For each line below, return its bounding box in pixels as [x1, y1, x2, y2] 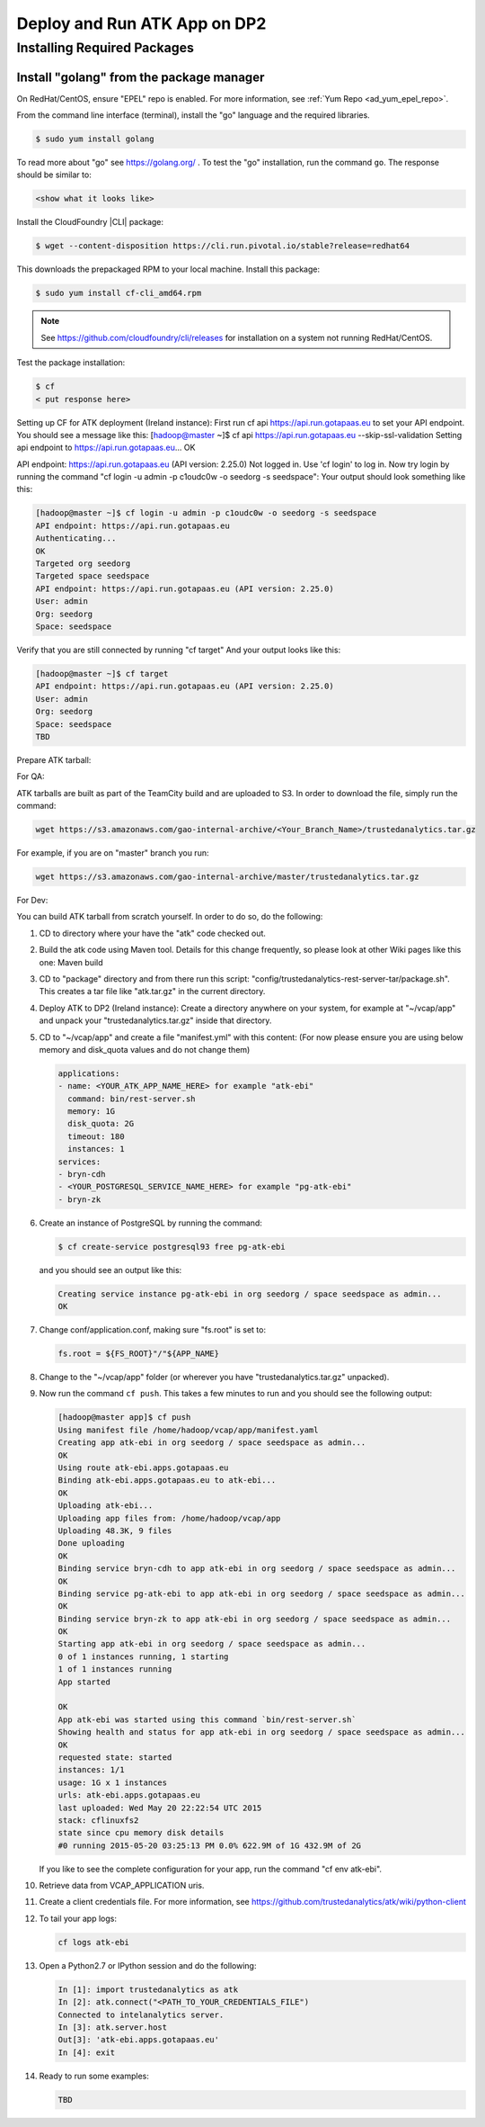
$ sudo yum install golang [35, 134, 154, 144]
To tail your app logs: [39, 1913, 117, 1924]
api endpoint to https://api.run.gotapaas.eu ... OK [16, 442, 196, 453]
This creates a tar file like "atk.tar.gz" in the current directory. [39, 986, 266, 997]
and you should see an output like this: [39, 1264, 182, 1275]
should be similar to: [16, 169, 92, 180]
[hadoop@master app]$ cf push [57, 1413, 191, 1422]
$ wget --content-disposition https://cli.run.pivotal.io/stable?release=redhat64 [35, 241, 410, 251]
